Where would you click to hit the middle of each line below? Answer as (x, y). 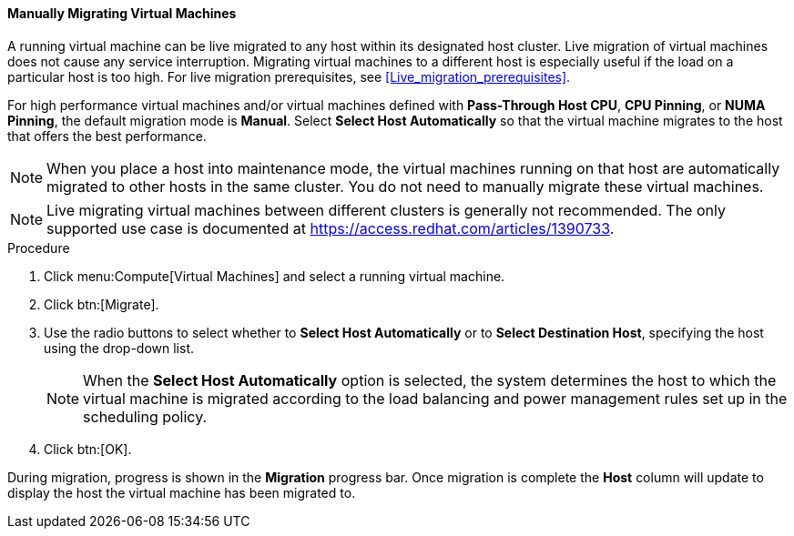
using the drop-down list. (119, 348)
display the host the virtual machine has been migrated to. (182, 492)
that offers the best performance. (107, 136)
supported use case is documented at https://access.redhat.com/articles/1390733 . (331, 228)
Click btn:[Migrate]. (102, 304)
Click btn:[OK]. (88, 449)
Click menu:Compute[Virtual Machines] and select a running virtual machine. (275, 276)
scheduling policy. (145, 416)
